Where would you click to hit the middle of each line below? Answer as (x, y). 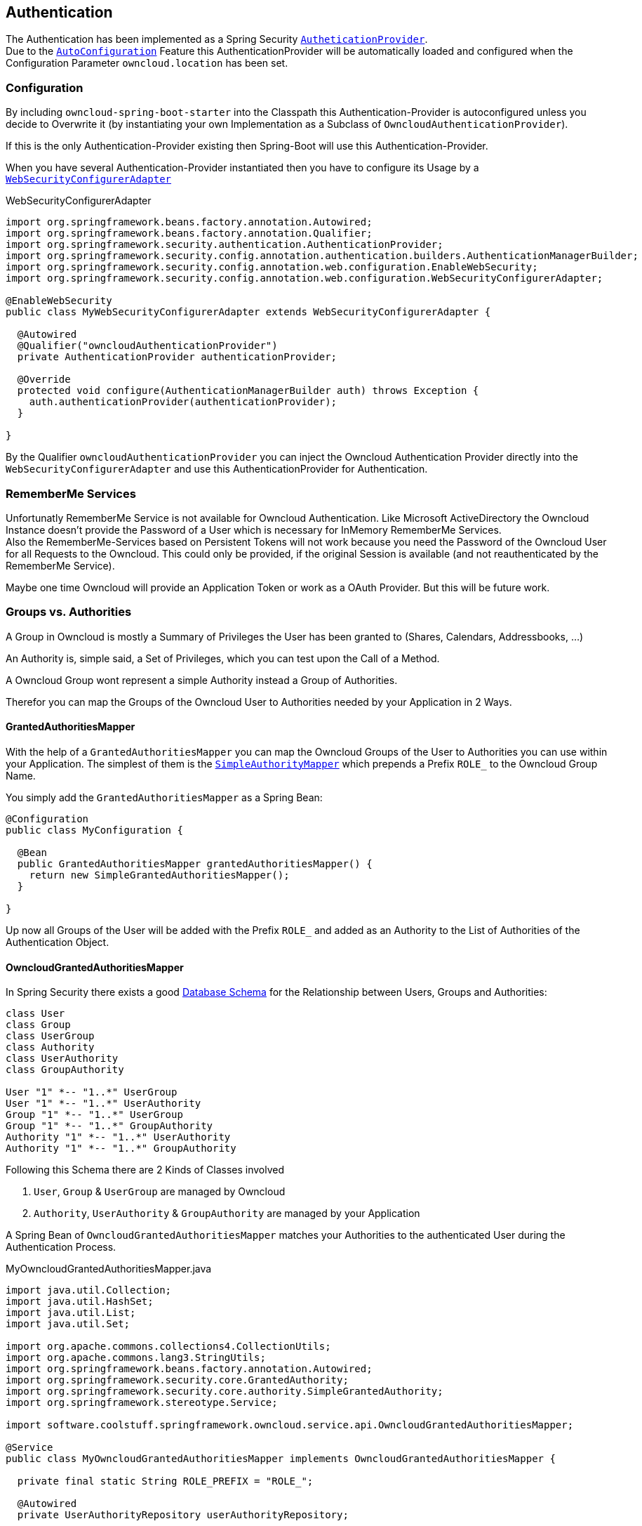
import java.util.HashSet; (80, 1302)
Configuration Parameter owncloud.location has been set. (147, 63)
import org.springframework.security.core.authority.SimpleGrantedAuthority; (225, 1392)
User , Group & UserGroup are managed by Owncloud (160, 1192)
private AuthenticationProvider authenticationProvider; (177, 357)
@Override (44, 380)
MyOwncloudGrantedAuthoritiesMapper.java (109, 1269)
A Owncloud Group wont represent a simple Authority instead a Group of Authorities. (202, 680)
